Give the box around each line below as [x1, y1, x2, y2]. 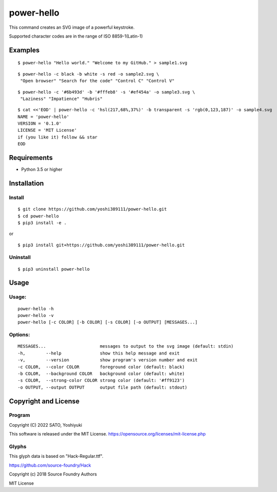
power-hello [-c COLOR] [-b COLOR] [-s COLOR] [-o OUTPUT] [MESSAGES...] [18, 319, 198, 325]
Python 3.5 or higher [21, 166, 63, 173]
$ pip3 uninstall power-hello [18, 266, 90, 272]
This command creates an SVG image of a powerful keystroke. [9, 24, 135, 30]
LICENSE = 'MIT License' [18, 127, 77, 133]
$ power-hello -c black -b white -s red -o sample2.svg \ [18, 71, 159, 77]
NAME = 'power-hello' [18, 114, 69, 119]
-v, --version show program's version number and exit [18, 357, 198, 363]
